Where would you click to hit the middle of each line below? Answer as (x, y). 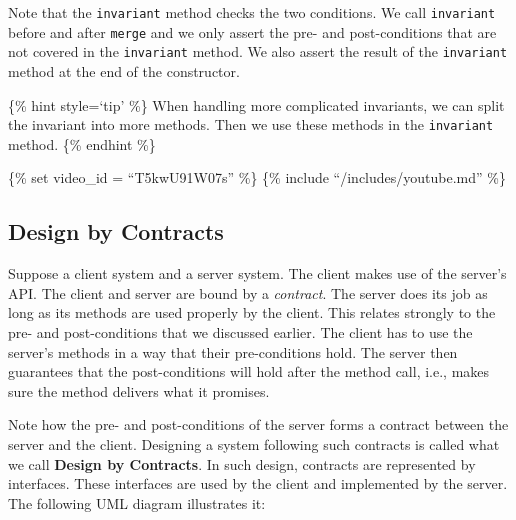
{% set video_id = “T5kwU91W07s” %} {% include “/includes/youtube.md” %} (257, 177)
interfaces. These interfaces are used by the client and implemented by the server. (258, 483)
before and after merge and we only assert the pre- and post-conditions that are (252, 31)
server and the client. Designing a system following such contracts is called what (254, 443)
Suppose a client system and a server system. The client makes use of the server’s (257, 273)
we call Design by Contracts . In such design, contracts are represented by (242, 463)
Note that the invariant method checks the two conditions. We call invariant (252, 12)
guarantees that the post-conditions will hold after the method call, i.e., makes (249, 371)
